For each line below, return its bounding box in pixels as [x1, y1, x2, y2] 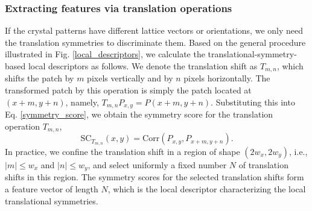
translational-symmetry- [208, 48, 297, 60]
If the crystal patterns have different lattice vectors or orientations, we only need [5, 24, 304, 37]
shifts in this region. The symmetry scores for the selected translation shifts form [5, 171, 304, 183]
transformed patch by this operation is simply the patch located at [5, 84, 252, 96]
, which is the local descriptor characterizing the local [107, 183, 306, 195]
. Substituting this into [211, 95, 295, 108]
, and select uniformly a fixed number [88, 159, 227, 171]
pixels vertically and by [87, 72, 173, 84]
